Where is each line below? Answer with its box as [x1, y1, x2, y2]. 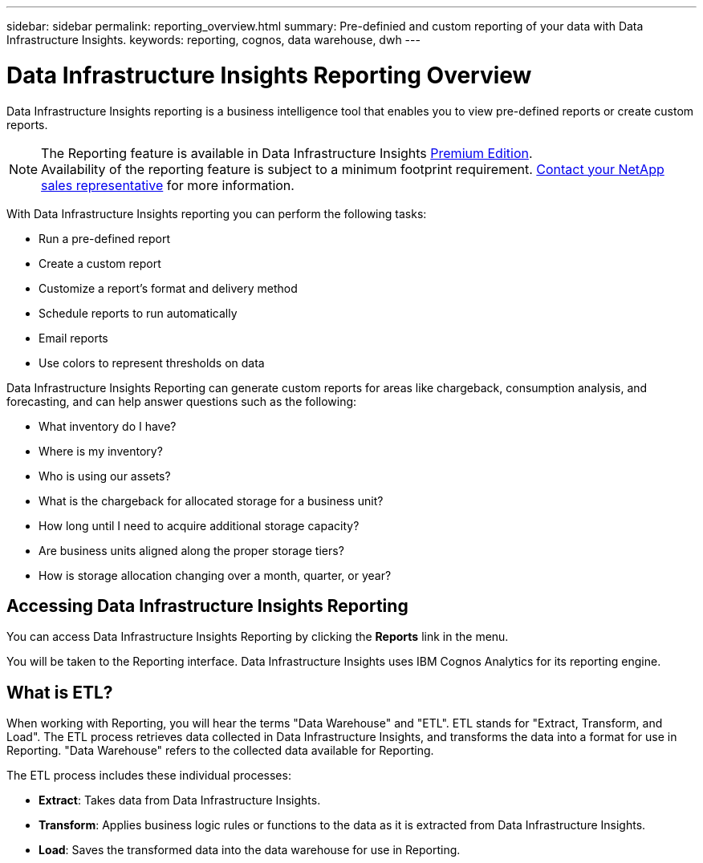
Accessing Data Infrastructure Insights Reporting [6, 595, 408, 616]
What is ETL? [6, 682, 113, 703]
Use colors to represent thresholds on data [39, 355, 265, 370]
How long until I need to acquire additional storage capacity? [39, 518, 360, 533]
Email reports [39, 330, 108, 345]
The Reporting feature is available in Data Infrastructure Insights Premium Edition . [41, 144, 533, 161]
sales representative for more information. [41, 176, 295, 193]
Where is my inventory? [39, 444, 163, 458]
